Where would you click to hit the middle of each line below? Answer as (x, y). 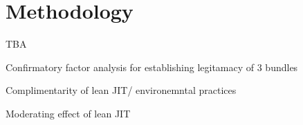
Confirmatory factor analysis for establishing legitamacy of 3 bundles (152, 67)
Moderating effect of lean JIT (68, 113)
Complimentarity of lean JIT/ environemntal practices (121, 90)
